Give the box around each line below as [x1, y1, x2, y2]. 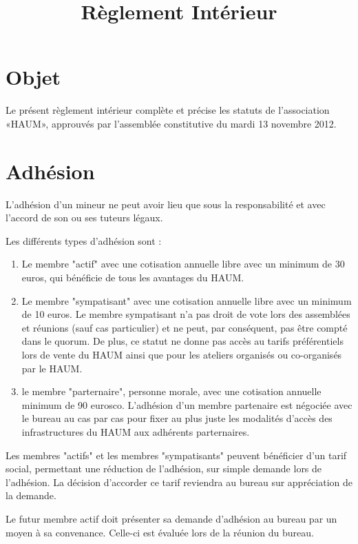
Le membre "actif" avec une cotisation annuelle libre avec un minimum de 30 [21, 256, 345, 271]
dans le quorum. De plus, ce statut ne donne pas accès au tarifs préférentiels [21, 334, 344, 348]
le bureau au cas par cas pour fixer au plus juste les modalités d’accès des [21, 411, 333, 425]
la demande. [6, 488, 56, 503]
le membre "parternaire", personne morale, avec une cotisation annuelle [21, 384, 322, 399]
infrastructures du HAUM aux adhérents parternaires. [21, 424, 250, 439]
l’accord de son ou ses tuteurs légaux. [6, 210, 163, 225]
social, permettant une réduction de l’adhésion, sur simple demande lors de [6, 461, 322, 476]
